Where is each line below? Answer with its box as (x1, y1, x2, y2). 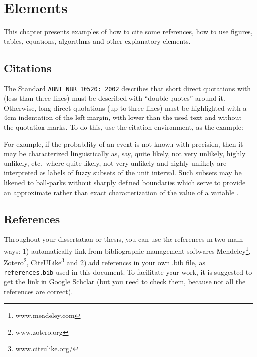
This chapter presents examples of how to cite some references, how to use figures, (4, 26, 253, 37)
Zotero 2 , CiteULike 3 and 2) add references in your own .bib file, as (4, 256, 205, 267)
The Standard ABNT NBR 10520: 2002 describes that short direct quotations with (4, 83, 251, 93)
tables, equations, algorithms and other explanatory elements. (4, 36, 191, 46)
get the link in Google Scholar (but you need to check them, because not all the (4, 277, 246, 287)
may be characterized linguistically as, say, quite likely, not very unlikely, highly (4, 148, 246, 159)
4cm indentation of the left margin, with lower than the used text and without (4, 112, 242, 122)
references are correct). (4, 286, 73, 296)
